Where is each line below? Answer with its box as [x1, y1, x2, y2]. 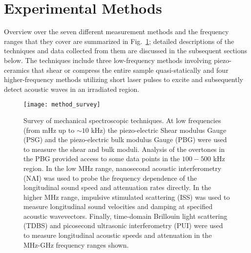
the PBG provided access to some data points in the [23, 153, 180, 164]
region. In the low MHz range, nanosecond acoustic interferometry [23, 163, 222, 173]
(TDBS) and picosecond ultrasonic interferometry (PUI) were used [23, 220, 223, 231]
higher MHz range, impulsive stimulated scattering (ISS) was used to [23, 191, 230, 202]
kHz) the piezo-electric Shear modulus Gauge [91, 125, 227, 135]
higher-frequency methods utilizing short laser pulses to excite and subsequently [4, 74, 243, 84]
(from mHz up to [23, 125, 75, 135]
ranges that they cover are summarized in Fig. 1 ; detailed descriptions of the [4, 36, 234, 46]
